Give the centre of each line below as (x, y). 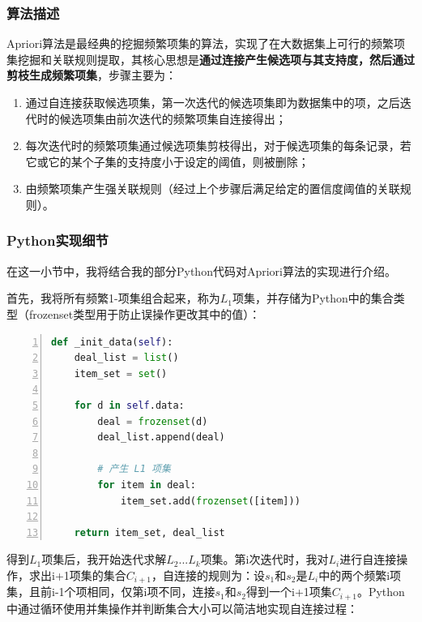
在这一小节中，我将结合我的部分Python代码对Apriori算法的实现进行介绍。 (201, 270)
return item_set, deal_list (149, 532)
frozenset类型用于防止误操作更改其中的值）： (145, 313)
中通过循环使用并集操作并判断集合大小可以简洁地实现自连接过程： (182, 608)
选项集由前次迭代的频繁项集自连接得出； (179, 118)
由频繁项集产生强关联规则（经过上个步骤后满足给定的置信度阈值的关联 (213, 189)
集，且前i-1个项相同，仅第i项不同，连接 (111, 592)
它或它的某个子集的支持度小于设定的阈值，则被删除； (167, 161)
